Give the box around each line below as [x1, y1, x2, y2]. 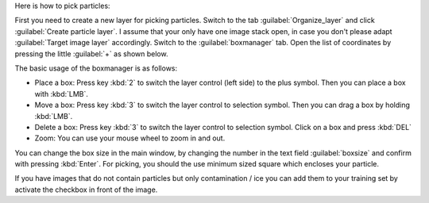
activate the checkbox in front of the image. [14, 185, 158, 194]
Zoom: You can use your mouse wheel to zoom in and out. [34, 133, 226, 143]
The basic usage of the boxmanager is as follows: [14, 63, 178, 73]
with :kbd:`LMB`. [34, 89, 89, 98]
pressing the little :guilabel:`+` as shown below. [14, 48, 168, 59]
